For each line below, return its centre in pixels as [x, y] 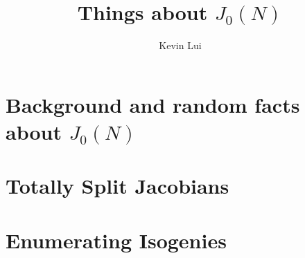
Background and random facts [153, 104]
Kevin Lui [180, 45]
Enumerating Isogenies [116, 240]
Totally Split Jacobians [117, 186]
